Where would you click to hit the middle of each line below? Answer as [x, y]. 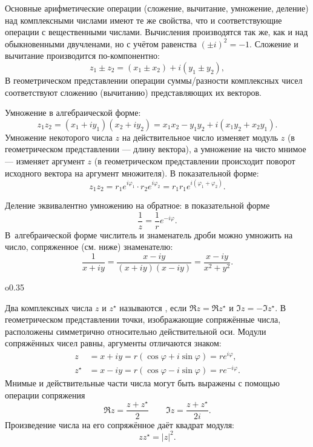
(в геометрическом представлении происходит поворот [195, 160]
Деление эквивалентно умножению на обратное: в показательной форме [137, 205]
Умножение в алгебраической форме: [73, 113]
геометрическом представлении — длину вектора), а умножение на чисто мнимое [156, 149]
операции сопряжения [45, 395]
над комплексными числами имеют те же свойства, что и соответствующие [143, 20]
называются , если [153, 307]
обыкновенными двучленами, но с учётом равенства [101, 43]
